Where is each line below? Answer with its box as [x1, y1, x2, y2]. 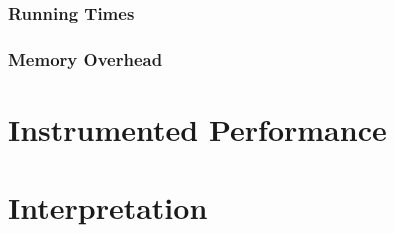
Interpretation [8, 187, 208, 228]
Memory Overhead [8, 46, 163, 71]
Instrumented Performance [8, 108, 387, 149]
